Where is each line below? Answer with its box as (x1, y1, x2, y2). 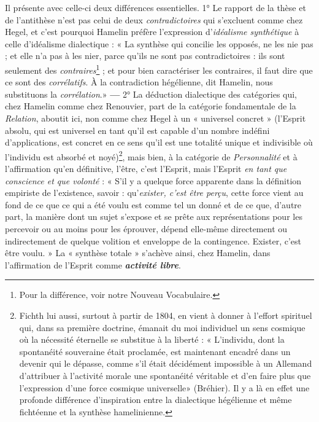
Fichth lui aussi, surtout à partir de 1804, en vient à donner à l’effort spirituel (19, 308, 312, 321)
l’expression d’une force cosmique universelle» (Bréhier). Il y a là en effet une (19, 381, 310, 394)
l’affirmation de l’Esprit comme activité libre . (5, 258, 181, 271)
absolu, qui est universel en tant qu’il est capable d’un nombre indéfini (5, 123, 270, 136)
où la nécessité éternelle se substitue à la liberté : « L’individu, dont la (19, 333, 285, 346)
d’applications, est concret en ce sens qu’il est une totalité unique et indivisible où (5, 136, 313, 149)
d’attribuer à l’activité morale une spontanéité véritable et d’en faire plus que (19, 369, 311, 381)
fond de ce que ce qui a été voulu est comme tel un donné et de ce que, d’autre (5, 198, 302, 211)
